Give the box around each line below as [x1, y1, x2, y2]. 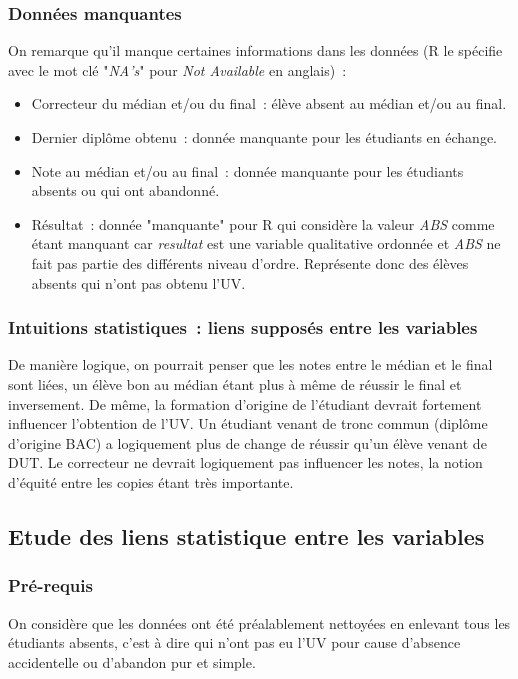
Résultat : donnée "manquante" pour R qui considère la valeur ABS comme [31, 213, 495, 234]
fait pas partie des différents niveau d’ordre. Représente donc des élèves [31, 252, 469, 273]
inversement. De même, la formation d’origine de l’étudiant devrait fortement [8, 393, 482, 414]
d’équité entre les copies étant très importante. [8, 471, 294, 492]
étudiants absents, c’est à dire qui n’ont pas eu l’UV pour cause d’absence [8, 632, 461, 653]
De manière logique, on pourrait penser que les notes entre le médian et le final [8, 354, 493, 375]
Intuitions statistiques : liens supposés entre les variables [8, 315, 478, 340]
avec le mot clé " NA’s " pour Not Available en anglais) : [8, 59, 347, 80]
